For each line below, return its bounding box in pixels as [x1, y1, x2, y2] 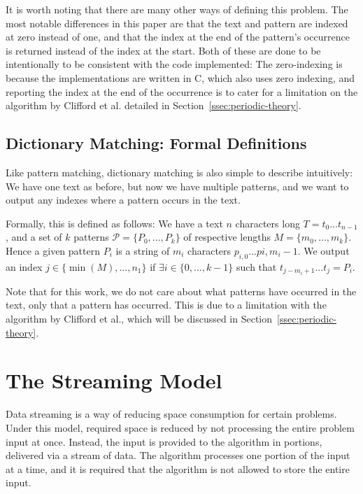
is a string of [115, 243, 170, 257]
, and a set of [6, 230, 62, 244]
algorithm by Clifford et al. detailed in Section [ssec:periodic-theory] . [6, 98, 301, 113]
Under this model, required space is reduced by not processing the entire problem [6, 420, 355, 435]
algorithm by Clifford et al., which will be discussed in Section [6, 311, 273, 325]
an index [6, 259, 43, 274]
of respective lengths [183, 230, 271, 244]
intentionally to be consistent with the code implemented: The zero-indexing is [6, 57, 343, 71]
